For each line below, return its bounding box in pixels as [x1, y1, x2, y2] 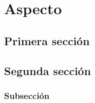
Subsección [4, 89, 50, 101]
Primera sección [4, 32, 90, 48]
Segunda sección [4, 62, 91, 78]
